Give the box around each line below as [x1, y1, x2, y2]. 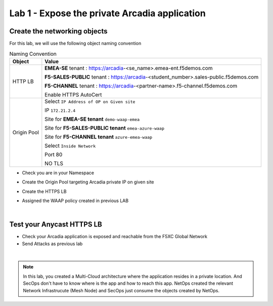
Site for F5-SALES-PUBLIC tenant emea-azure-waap [44, 124, 164, 131]
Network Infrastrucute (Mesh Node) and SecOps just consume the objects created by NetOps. [23, 287, 220, 293]
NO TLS [44, 160, 63, 167]
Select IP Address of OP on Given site [44, 98, 135, 105]
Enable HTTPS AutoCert [44, 91, 102, 98]
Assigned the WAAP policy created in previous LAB [22, 198, 129, 204]
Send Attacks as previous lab [22, 241, 83, 247]
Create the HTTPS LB [22, 188, 67, 195]
